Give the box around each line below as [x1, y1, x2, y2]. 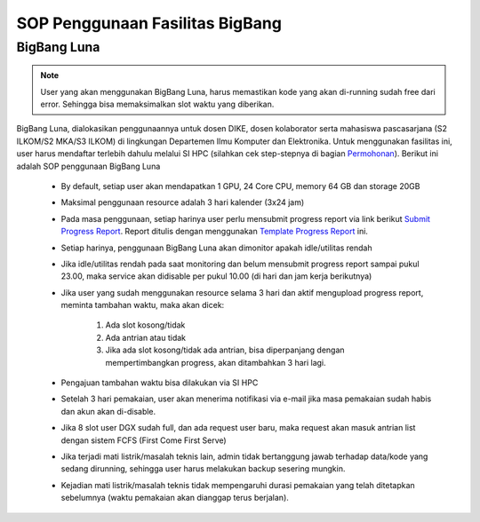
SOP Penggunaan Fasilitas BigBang [16, 13, 282, 33]
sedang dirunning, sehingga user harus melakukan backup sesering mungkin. [60, 463, 346, 474]
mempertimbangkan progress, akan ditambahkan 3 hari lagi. [105, 357, 326, 368]
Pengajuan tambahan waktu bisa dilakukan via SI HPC [60, 377, 259, 388]
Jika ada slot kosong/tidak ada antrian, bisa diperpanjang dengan [105, 344, 346, 355]
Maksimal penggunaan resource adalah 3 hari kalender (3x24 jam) [60, 197, 305, 208]
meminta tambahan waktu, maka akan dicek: [60, 300, 225, 311]
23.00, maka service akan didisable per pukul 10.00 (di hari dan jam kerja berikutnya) [60, 271, 372, 281]
